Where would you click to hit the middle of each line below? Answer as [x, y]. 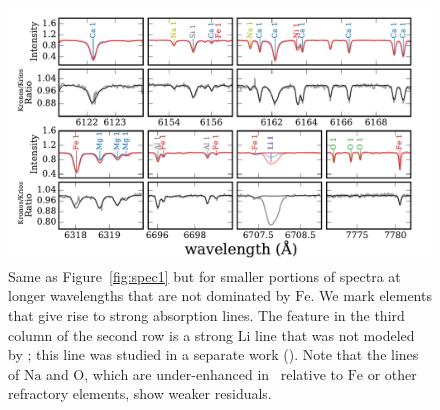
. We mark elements [371, 295]
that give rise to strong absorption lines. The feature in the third [206, 315]
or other [392, 373]
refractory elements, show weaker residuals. [140, 393]
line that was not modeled [335, 334]
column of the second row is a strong [121, 334]
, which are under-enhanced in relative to [213, 373]
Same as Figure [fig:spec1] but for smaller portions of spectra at [204, 275]
